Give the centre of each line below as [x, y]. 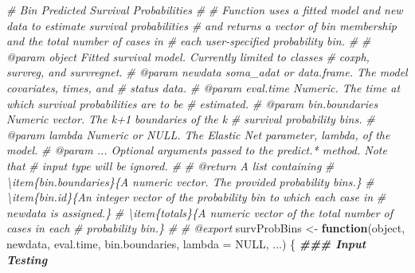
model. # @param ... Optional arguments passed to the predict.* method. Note [197, 150]
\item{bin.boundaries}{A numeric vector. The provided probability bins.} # [190, 181]
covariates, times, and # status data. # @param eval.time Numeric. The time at [204, 87]
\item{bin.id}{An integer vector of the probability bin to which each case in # [196, 197]
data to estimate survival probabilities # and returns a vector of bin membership [202, 25]
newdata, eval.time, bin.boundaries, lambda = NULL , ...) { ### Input [186, 243]
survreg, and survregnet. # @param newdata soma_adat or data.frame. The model [207, 72]
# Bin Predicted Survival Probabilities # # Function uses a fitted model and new [205, 10]
